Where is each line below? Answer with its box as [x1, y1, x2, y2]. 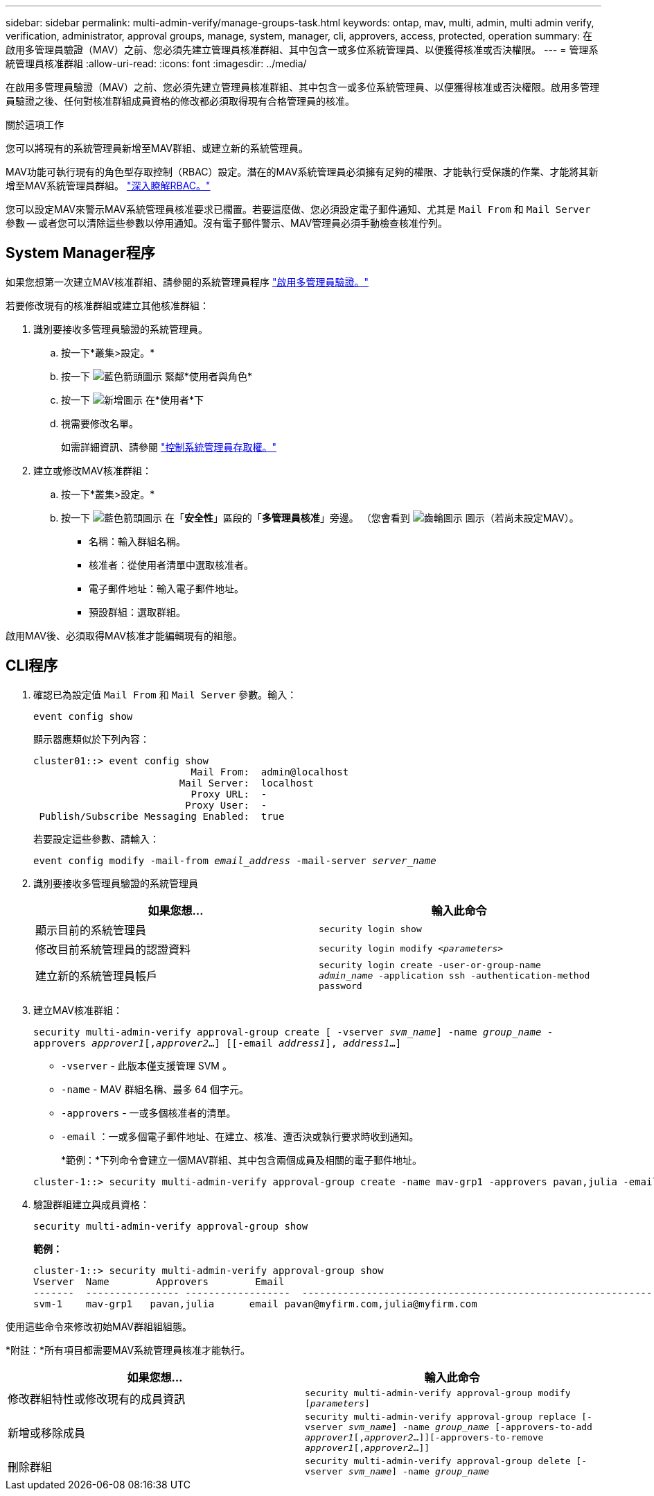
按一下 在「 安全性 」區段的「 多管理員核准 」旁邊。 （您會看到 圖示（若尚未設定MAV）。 [61, 511, 579, 524]
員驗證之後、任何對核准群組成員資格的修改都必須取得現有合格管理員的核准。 [6, 95, 355, 107]
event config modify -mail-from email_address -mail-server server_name [33, 854, 436, 866]
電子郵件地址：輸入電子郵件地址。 [89, 582, 244, 594]
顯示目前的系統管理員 [35, 922, 147, 937]
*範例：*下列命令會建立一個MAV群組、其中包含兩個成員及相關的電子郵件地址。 [61, 1153, 423, 1166]
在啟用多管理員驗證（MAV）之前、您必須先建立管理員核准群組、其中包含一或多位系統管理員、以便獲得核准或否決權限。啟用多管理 [6, 81, 600, 93]
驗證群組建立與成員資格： [33, 1198, 150, 1210]
